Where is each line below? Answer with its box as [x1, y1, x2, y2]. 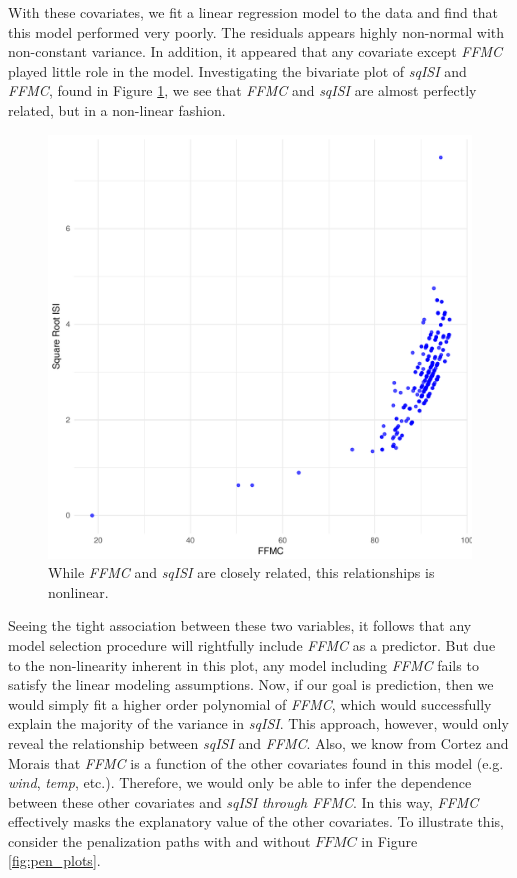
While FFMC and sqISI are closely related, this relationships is [48, 562, 435, 583]
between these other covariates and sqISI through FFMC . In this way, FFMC [8, 791, 479, 812]
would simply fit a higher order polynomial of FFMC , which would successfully [8, 693, 492, 714]
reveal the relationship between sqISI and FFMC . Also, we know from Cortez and [8, 732, 509, 753]
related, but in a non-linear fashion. [8, 99, 226, 120]
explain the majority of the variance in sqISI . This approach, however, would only [8, 713, 509, 734]
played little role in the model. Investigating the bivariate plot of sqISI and [8, 60, 467, 81]
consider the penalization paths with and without [8, 830, 311, 851]
